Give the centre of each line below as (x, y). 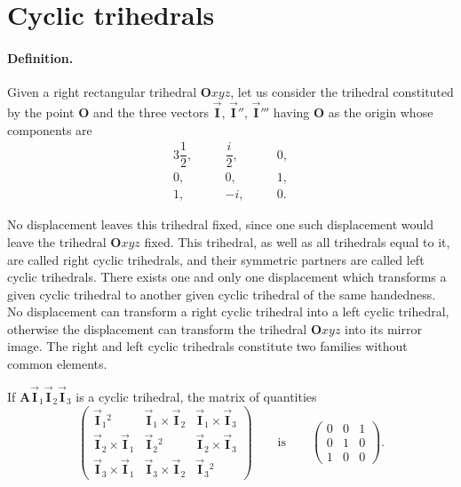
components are (50, 129)
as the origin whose (381, 112)
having (291, 112)
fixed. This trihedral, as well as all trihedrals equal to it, (297, 241)
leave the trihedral (57, 241)
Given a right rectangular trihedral (102, 92)
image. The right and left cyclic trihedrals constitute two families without (207, 346)
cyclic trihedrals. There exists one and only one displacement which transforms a (227, 277)
